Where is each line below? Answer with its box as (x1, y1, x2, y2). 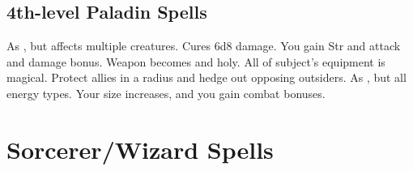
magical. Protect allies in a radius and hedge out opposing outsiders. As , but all (6, 69, 407, 86)
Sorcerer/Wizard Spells (6, 132, 274, 165)
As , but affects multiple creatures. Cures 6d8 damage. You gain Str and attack (6, 37, 401, 54)
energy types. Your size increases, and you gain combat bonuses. (6, 84, 326, 101)
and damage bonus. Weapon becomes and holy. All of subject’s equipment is (6, 53, 385, 70)
